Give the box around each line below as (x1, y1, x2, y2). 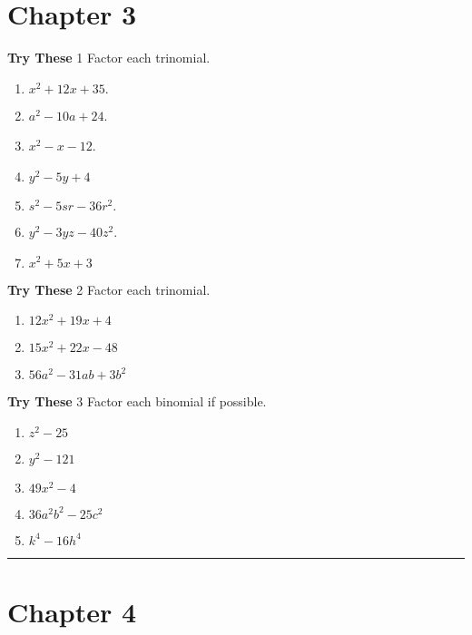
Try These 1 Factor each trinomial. (7, 48, 211, 67)
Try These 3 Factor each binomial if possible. (7, 392, 267, 411)
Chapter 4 (7, 592, 137, 630)
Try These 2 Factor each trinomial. (7, 279, 211, 298)
